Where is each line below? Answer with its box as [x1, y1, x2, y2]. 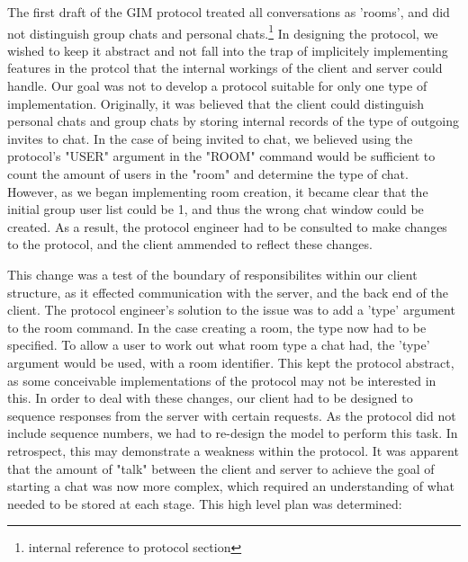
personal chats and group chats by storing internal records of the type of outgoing [7, 112, 459, 130]
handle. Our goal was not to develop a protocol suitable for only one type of [7, 76, 427, 95]
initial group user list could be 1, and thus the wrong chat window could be [7, 200, 424, 219]
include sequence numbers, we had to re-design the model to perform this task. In [7, 424, 458, 442]
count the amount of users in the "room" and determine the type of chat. [7, 165, 409, 183]
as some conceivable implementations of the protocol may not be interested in [7, 370, 436, 389]
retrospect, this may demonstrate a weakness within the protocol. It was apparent [7, 441, 459, 459]
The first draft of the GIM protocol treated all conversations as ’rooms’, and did [7, 3, 450, 21]
